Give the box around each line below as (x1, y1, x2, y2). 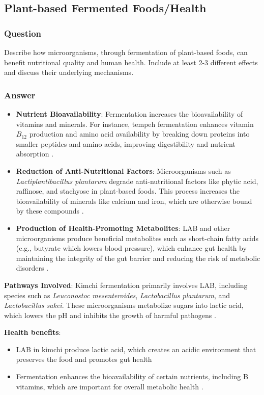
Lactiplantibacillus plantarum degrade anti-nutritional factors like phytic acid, (16, 175, 258, 186)
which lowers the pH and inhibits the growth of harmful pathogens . (4, 309, 216, 320)
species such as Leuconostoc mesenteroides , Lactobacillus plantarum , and (4, 289, 230, 300)
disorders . (16, 262, 49, 273)
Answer (4, 88, 36, 101)
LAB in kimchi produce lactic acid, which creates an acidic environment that (16, 344, 256, 354)
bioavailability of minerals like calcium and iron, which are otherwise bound (16, 195, 252, 206)
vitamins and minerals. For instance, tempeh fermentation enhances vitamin (16, 118, 254, 129)
